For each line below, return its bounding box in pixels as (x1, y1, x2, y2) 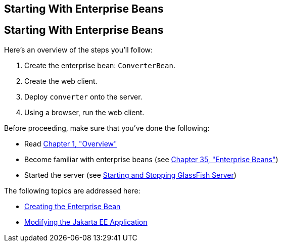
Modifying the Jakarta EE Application (24, 217, 148, 226)
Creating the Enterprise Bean (24, 202, 121, 211)
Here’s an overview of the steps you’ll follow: (4, 45, 153, 54)
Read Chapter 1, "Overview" (24, 139, 117, 148)
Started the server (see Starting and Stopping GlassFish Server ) (24, 170, 237, 179)
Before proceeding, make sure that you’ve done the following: (4, 123, 210, 132)
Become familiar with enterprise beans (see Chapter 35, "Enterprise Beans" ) (24, 155, 278, 164)
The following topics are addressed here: (4, 186, 140, 195)
